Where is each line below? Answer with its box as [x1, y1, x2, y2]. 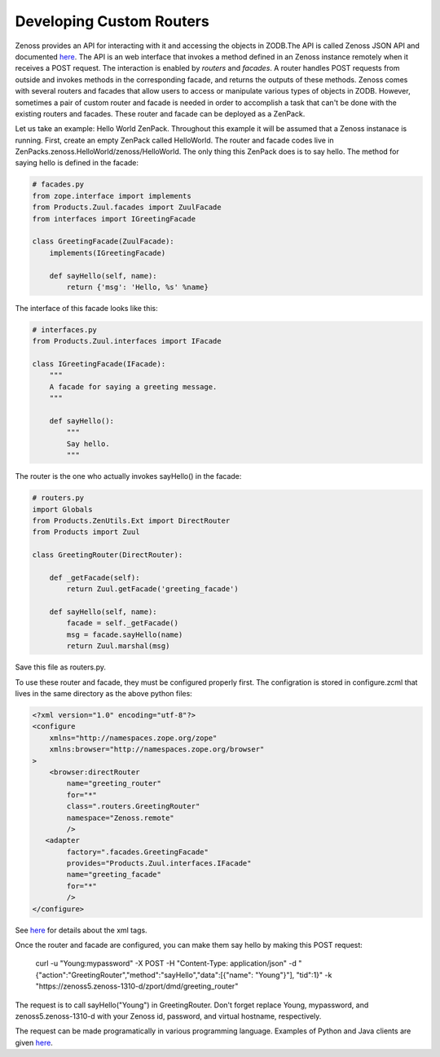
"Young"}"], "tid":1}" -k [255, 970, 332, 980]
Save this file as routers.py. [15, 662, 106, 672]
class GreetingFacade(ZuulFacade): [32, 237, 174, 246]
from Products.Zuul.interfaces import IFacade [32, 336, 222, 346]
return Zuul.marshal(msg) [66, 642, 170, 651]
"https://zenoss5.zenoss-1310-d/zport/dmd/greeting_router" [35, 981, 239, 991]
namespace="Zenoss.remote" [66, 813, 174, 822]
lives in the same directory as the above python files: [15, 689, 193, 699]
